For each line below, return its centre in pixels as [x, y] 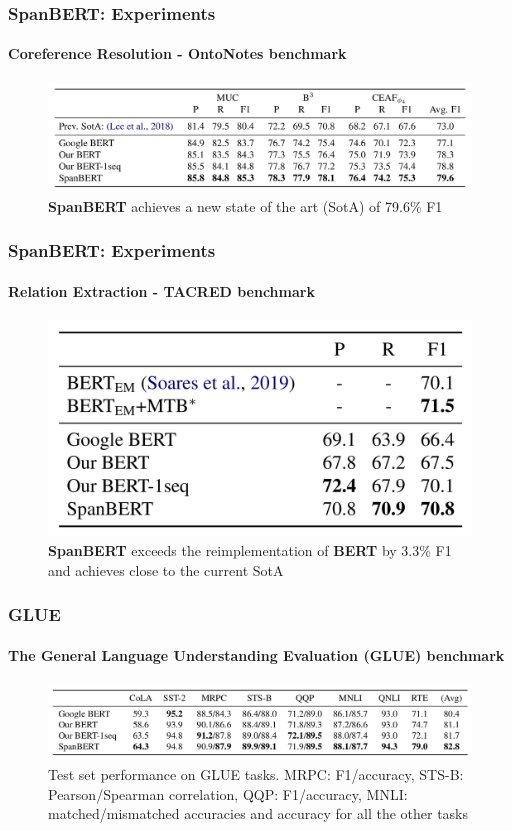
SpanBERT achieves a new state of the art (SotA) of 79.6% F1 [245, 205]
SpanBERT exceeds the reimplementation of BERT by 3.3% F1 [250, 549]
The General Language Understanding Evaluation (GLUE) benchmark [256, 654]
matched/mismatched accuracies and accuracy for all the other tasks [258, 813]
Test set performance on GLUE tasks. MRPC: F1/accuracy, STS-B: [256, 773]
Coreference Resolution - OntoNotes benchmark [177, 53]
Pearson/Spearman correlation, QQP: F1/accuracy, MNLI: [228, 793]
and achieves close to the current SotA [166, 569]
